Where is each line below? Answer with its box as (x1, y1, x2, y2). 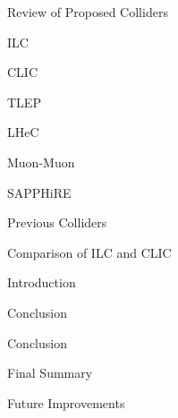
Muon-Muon (7, 152, 75, 171)
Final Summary (7, 363, 93, 382)
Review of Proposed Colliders (7, 3, 168, 21)
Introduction (7, 273, 76, 292)
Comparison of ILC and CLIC (7, 243, 172, 261)
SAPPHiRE (7, 183, 72, 201)
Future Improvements (7, 393, 125, 412)
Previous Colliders (7, 213, 107, 232)
